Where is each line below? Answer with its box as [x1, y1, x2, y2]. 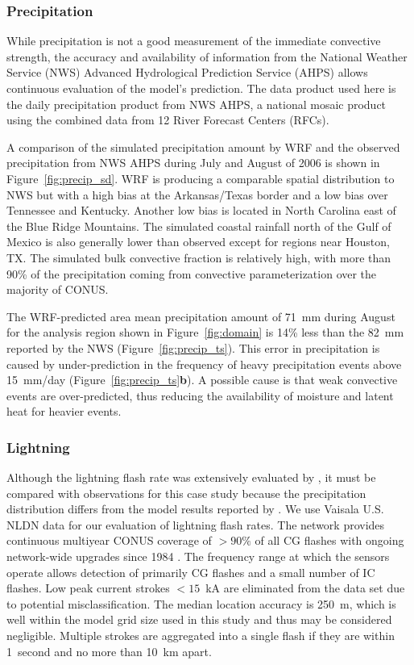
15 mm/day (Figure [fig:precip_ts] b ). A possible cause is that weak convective [6, 371, 398, 388]
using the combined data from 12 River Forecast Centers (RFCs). [6, 111, 329, 128]
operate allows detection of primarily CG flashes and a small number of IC [6, 563, 375, 580]
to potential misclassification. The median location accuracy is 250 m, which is [6, 595, 396, 612]
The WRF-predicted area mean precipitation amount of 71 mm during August [6, 307, 395, 324]
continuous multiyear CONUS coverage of [6, 532, 212, 549]
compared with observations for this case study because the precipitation [6, 484, 366, 501]
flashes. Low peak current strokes [6, 579, 170, 596]
